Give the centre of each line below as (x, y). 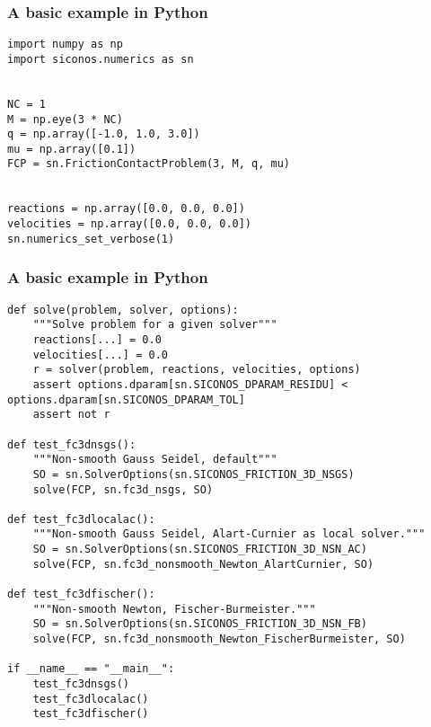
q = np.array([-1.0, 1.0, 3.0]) (104, 134)
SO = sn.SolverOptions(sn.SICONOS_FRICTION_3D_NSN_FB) (200, 624)
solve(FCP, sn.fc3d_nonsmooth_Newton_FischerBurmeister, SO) (219, 639)
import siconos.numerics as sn (101, 59)
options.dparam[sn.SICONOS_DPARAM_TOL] (126, 399)
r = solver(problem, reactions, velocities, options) (197, 370)
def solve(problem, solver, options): (123, 310)
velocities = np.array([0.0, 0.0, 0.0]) (130, 224)
